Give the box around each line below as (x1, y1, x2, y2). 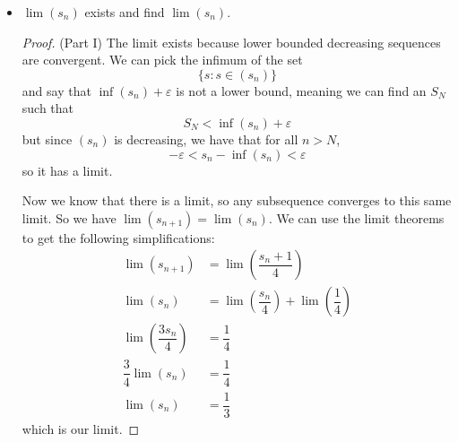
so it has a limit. (22, 160, 113, 179)
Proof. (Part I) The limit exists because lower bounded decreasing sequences (22, 32, 441, 51)
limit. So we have (22, 208, 117, 227)
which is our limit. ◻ (22, 419, 140, 438)
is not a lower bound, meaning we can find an (176, 81, 427, 100)
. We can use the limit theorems (268, 208, 445, 227)
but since (22, 129, 73, 148)
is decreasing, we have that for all (114, 129, 298, 148)
